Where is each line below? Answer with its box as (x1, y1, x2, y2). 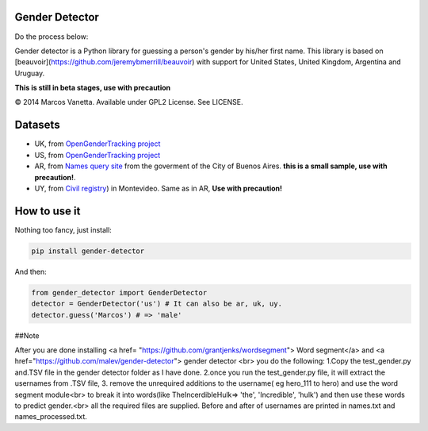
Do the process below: (14, 32, 89, 41)
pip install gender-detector (31, 246, 145, 256)
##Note (14, 330, 40, 341)
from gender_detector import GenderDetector (31, 288, 208, 297)
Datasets (14, 118, 60, 132)
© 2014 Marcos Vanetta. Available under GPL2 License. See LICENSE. (14, 98, 243, 107)
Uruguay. (14, 68, 45, 78)
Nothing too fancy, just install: (14, 225, 113, 234)
